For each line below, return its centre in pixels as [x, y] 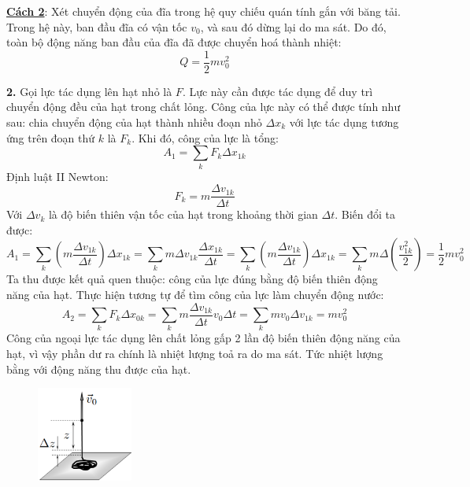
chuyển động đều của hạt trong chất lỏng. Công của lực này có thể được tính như [204, 107]
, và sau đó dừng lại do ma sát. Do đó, [293, 26]
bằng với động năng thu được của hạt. [99, 369]
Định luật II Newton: [57, 176]
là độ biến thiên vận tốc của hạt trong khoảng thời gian [183, 214]
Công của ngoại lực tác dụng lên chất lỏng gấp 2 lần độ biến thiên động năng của [204, 338]
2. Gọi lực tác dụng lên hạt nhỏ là [89, 91]
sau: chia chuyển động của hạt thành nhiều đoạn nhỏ [134, 122]
